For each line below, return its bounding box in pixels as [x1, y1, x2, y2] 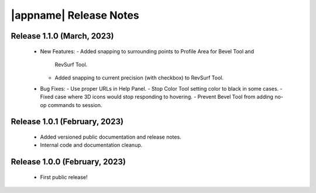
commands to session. [47, 101, 102, 108]
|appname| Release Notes [11, 9, 140, 22]
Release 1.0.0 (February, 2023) [11, 157, 126, 167]
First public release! [40, 173, 88, 181]
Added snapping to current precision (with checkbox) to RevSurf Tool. [54, 74, 224, 81]
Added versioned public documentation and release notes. [40, 133, 181, 140]
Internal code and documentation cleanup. [40, 142, 143, 149]
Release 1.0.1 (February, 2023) [11, 117, 124, 127]
